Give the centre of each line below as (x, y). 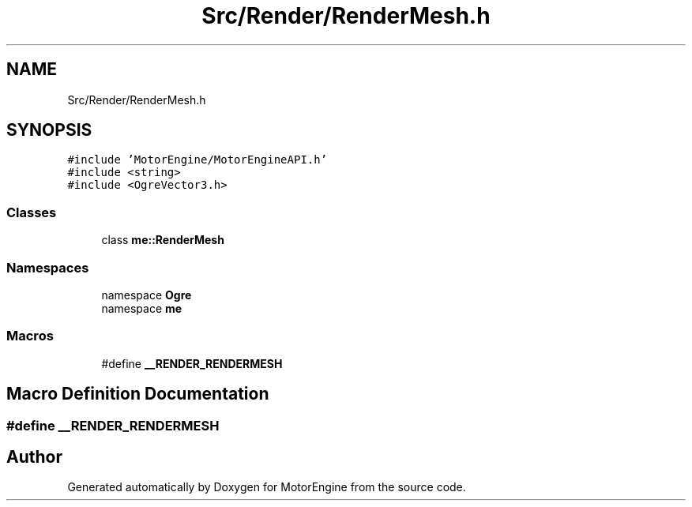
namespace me (142, 308)
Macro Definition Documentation (138, 394)
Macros (30, 336)
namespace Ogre (147, 295)
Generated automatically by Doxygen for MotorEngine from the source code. (267, 487)
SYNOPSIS (49, 130)
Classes (32, 212)
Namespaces (48, 267)
